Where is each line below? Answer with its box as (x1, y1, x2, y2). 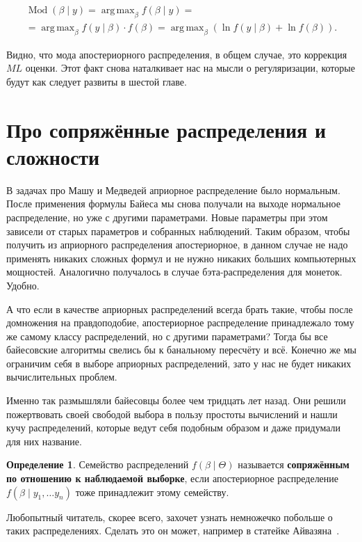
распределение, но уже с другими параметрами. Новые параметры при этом (6, 209, 328, 224)
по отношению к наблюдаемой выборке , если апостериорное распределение (6, 471, 339, 486)
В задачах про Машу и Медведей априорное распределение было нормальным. (6, 182, 340, 197)
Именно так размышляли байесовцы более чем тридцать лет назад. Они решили (6, 393, 346, 408)
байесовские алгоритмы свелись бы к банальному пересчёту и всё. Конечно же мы (6, 342, 356, 357)
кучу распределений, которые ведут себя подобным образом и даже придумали (6, 420, 341, 435)
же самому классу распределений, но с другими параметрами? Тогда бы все (6, 328, 328, 343)
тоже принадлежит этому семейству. (75, 484, 229, 499)
